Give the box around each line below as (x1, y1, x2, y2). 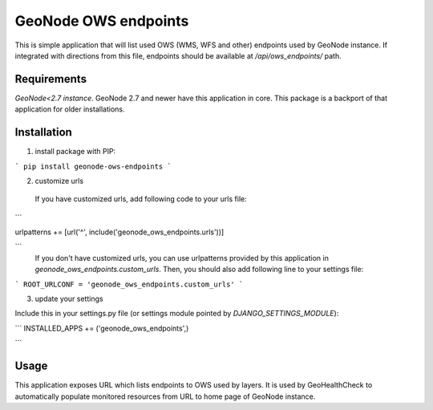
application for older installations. (14, 104, 125, 114)
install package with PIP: (34, 147, 116, 156)
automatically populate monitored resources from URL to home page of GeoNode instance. (14, 392, 316, 401)
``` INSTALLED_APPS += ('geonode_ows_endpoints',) (14, 323, 189, 333)
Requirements (14, 72, 87, 86)
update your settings (34, 294, 103, 304)
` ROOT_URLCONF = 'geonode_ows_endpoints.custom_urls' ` (14, 279, 244, 289)
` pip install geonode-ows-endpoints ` (14, 161, 172, 171)
